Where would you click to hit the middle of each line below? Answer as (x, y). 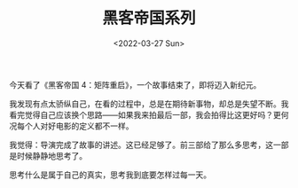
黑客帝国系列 (149, 18)
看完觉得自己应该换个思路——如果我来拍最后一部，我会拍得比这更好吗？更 (145, 114)
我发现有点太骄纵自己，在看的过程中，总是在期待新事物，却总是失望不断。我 (149, 104)
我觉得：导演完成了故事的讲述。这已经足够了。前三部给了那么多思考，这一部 (149, 145)
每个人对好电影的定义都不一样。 (75, 126)
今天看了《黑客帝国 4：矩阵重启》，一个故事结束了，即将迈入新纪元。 (135, 84)
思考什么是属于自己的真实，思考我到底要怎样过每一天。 (110, 175)
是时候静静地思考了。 (48, 155)
